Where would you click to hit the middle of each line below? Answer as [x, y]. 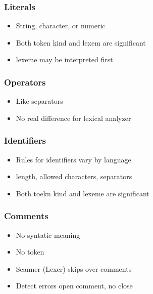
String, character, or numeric [61, 26]
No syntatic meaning [48, 235]
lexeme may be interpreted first [64, 59]
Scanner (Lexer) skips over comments [74, 268]
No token [30, 252]
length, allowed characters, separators [74, 176]
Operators [25, 82]
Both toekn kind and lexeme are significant [83, 193]
